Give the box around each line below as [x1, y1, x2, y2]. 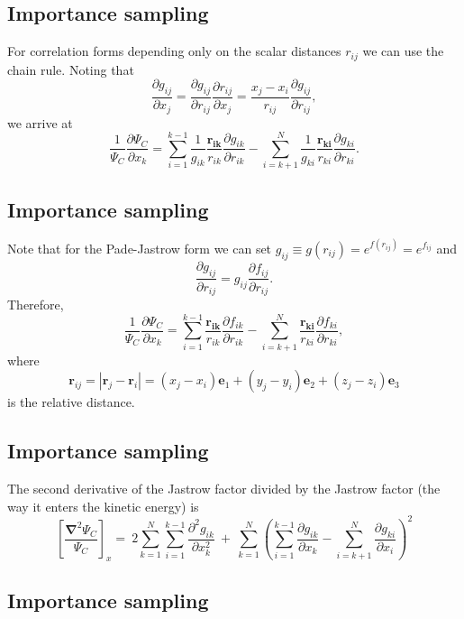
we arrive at [7, 113, 73, 132]
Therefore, [7, 295, 64, 314]
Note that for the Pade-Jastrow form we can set [7, 238, 272, 257]
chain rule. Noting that [7, 60, 134, 79]
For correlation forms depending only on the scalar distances [7, 42, 341, 60]
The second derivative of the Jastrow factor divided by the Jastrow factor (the [7, 479, 441, 498]
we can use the [362, 42, 444, 60]
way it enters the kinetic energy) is [7, 496, 199, 515]
